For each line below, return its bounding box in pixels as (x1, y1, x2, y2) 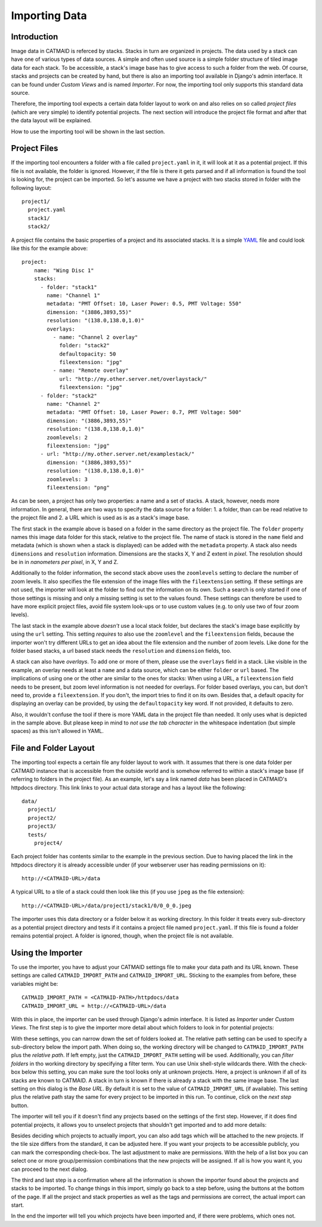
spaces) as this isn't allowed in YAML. (11, 727, 104, 735)
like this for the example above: (11, 245, 88, 252)
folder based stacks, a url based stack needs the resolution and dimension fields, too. (11, 647, 232, 654)
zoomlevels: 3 (47, 476, 88, 483)
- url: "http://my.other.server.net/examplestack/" (40, 451, 195, 458)
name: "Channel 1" (47, 292, 101, 298)
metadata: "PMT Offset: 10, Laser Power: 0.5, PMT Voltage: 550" (47, 300, 242, 307)
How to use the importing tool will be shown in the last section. (11, 128, 165, 135)
